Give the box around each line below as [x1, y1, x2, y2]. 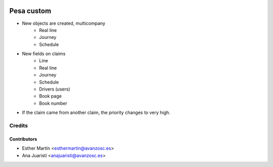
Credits [9, 122, 28, 129]
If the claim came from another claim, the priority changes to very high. [22, 109, 170, 116]
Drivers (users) [39, 86, 70, 92]
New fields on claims [22, 51, 66, 57]
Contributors [9, 136, 37, 142]
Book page [39, 93, 62, 99]
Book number [39, 100, 68, 106]
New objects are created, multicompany [22, 20, 106, 26]
